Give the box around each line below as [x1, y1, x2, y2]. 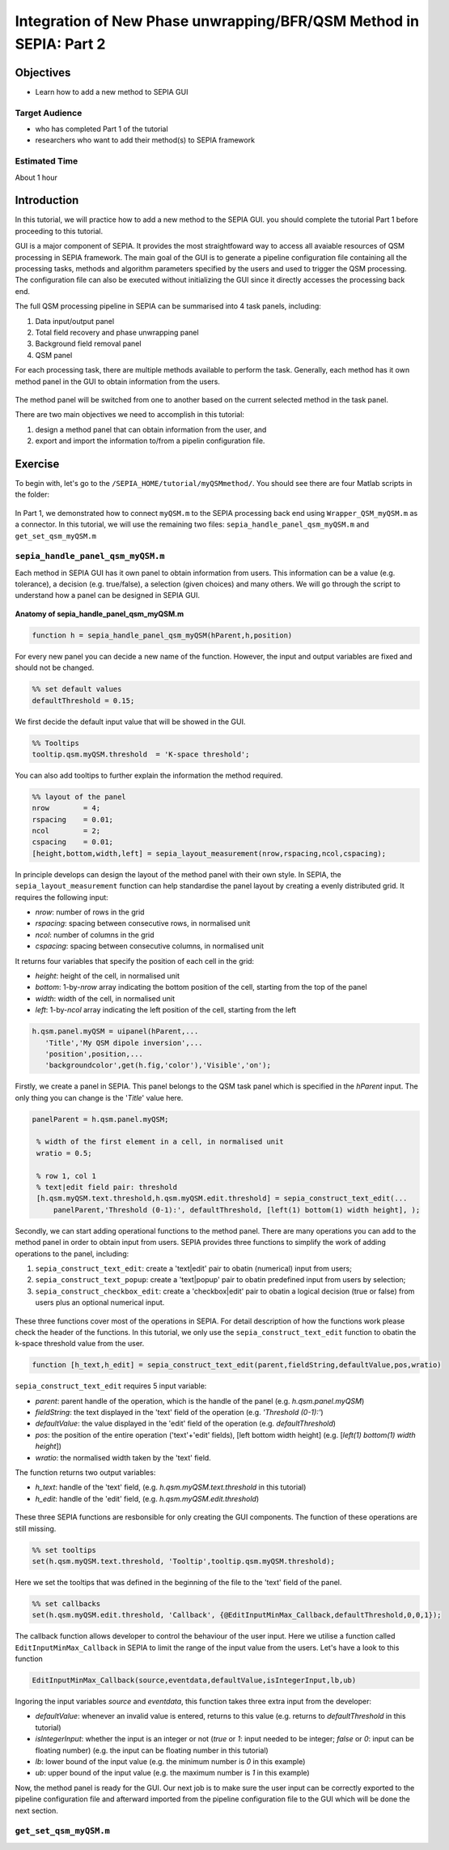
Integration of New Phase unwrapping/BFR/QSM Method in [15, 12, 420, 30]
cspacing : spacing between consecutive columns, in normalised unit [35, 941, 265, 951]
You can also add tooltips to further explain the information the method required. [15, 770, 283, 780]
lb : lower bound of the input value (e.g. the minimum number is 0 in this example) [35, 1756, 306, 1766]
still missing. [15, 1524, 57, 1533]
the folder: [15, 490, 50, 500]
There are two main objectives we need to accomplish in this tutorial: [15, 410, 244, 420]
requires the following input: [15, 892, 108, 902]
